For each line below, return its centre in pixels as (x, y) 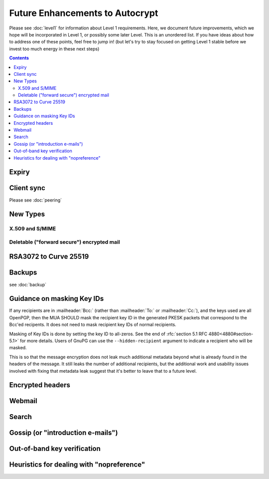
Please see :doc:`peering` (36, 200)
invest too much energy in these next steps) (54, 49)
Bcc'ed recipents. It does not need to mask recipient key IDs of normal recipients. (93, 325)
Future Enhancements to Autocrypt (84, 13)
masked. (18, 348)
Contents (19, 58)
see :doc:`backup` (28, 284)
